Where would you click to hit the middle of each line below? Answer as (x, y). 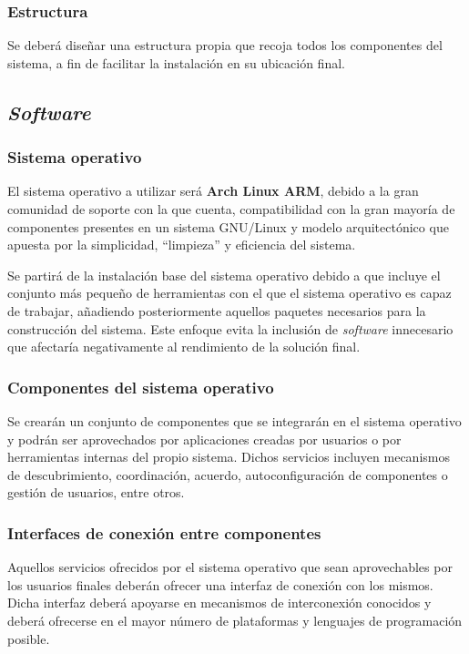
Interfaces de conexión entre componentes (164, 532)
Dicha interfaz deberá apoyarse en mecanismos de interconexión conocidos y (219, 603)
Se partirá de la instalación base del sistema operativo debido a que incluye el (224, 275)
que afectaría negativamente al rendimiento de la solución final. (184, 347)
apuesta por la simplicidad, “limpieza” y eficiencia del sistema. (182, 245)
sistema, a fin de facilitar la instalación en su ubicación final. (176, 62)
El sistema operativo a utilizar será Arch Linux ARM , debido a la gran (213, 191)
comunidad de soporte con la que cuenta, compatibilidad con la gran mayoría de (231, 209)
